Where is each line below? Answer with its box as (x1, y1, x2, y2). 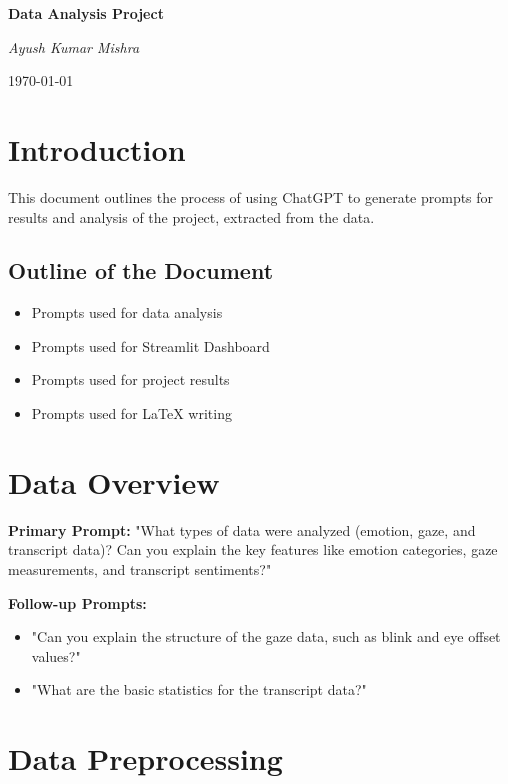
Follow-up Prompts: (8, 592, 147, 613)
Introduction (8, 128, 186, 169)
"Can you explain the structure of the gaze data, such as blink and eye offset (31, 626, 501, 647)
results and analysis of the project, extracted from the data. (8, 206, 375, 227)
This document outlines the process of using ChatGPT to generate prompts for (8, 186, 494, 207)
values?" (31, 645, 81, 666)
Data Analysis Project (8, 3, 164, 23)
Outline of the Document (8, 255, 274, 286)
